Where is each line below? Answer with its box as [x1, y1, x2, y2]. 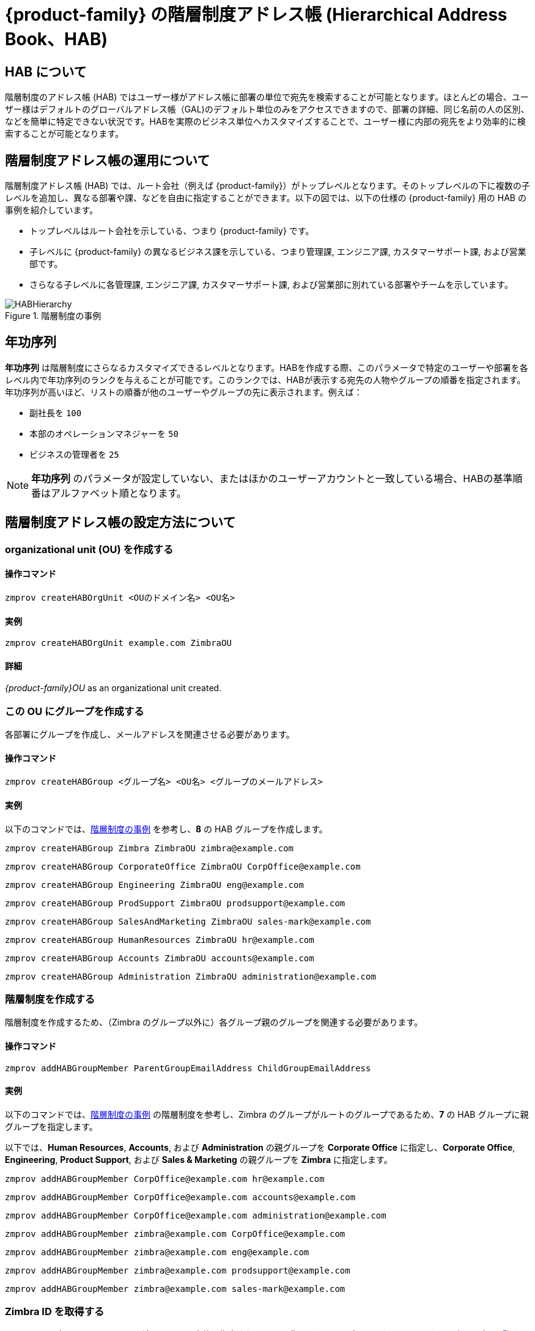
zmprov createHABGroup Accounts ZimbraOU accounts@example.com [5, 953, 314, 963]
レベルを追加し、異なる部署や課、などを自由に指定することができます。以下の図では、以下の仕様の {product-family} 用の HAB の [5, 193, 526, 204]
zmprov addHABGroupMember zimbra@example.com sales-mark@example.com [5, 1283, 345, 1294]
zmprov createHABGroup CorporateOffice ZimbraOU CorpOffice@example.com [5, 861, 361, 871]
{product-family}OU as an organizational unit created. [5, 683, 222, 694]
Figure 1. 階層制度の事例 [5, 310, 101, 321]
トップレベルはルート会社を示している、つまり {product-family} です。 [29, 226, 314, 237]
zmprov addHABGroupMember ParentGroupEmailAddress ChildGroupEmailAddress [5, 1063, 371, 1073]
